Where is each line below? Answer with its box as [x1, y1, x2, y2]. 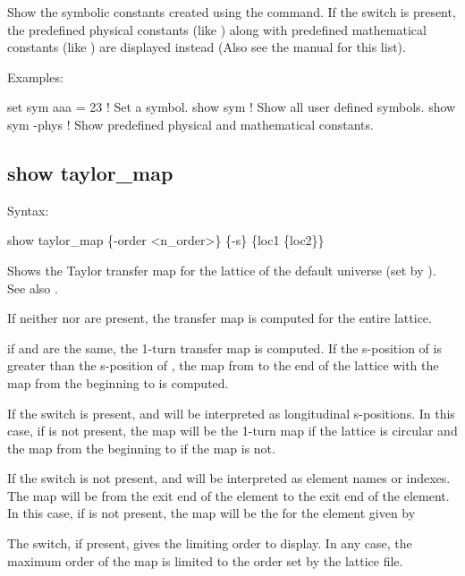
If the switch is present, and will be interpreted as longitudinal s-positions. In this [7, 403, 455, 422]
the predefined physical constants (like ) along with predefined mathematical [7, 20, 427, 38]
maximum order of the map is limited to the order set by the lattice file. [7, 551, 403, 570]
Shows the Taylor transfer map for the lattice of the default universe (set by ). [7, 260, 436, 279]
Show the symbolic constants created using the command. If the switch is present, [7, 3, 456, 21]
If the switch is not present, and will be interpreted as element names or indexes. [7, 469, 451, 487]
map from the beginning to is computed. [7, 373, 229, 392]
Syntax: [7, 200, 49, 219]
